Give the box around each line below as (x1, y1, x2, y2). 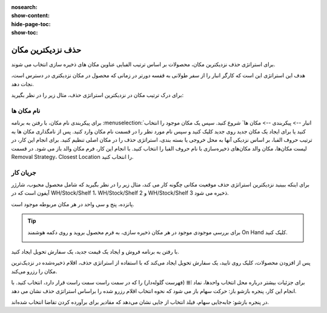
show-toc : (11, 29, 38, 36)
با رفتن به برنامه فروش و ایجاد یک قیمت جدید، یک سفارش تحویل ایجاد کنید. (11, 248, 179, 255)
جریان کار (11, 168, 36, 177)
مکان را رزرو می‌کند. (11, 268, 58, 275)
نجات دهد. (11, 80, 35, 87)
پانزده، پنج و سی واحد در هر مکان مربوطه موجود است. (11, 200, 134, 207)
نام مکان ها (11, 107, 41, 115)
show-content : (11, 12, 50, 19)
